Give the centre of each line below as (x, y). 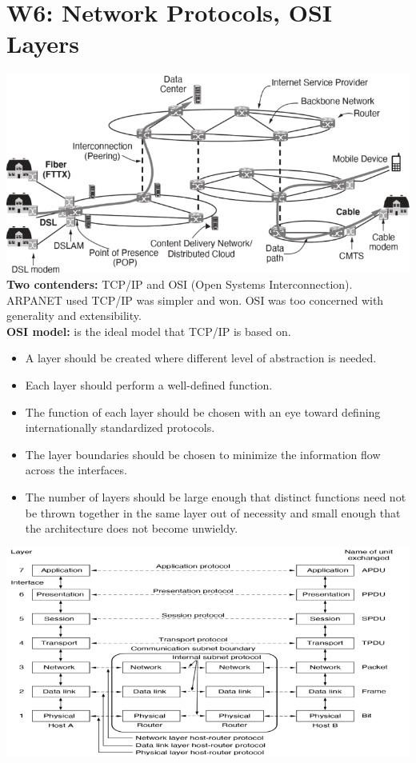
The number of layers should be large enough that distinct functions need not (216, 496)
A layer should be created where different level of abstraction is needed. (201, 358)
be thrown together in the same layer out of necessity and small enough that (213, 512)
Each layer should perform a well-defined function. (149, 385)
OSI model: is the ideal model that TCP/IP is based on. (149, 331)
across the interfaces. (76, 470)
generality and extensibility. (74, 316)
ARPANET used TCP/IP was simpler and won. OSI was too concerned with (195, 300)
